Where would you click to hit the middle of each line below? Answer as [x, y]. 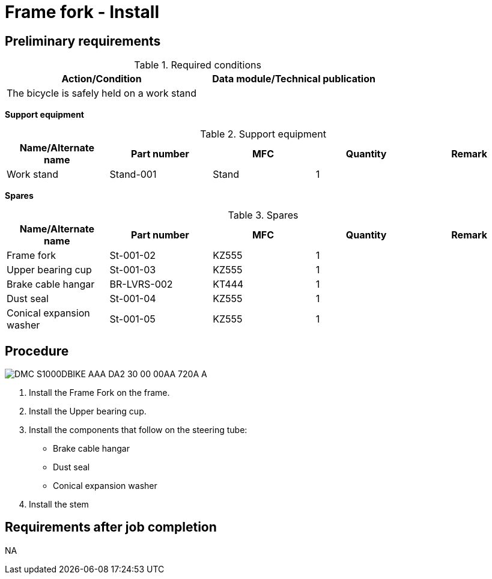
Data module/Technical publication [294, 79]
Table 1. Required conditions [198, 65]
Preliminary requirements [83, 41]
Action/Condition [102, 79]
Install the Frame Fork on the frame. [99, 393]
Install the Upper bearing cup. [88, 411]
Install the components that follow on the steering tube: [138, 430]
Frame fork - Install [82, 12]
